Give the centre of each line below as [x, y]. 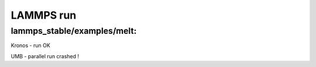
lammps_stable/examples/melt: [74, 31]
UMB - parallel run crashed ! [45, 56]
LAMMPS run [44, 15]
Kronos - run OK [31, 45]
